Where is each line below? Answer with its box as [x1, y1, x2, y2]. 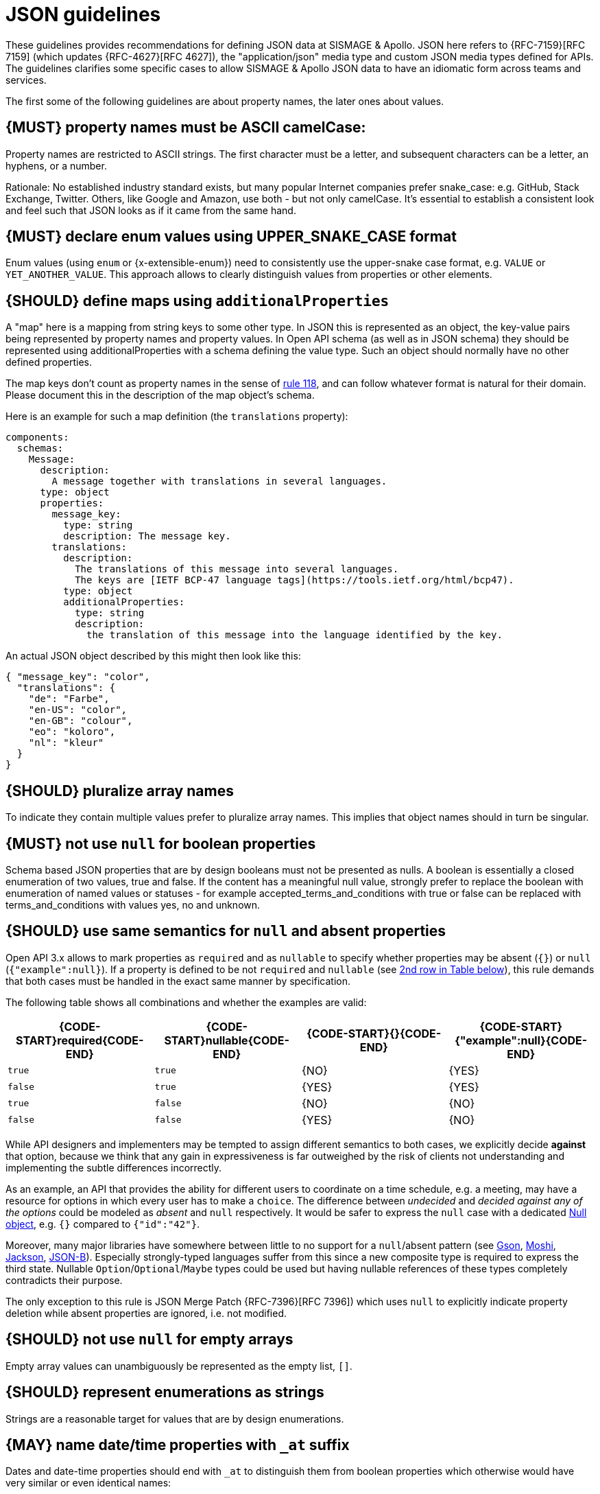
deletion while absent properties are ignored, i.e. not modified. [5, 1307, 287, 1319]
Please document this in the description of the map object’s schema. [5, 389, 315, 401]
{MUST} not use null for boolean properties [5, 834, 316, 852]
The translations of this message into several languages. [75, 563, 399, 575]
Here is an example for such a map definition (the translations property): [5, 410, 348, 423]
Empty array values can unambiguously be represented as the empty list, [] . [5, 1359, 352, 1372]
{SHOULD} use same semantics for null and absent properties [5, 922, 446, 940]
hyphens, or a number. [5, 159, 107, 172]
